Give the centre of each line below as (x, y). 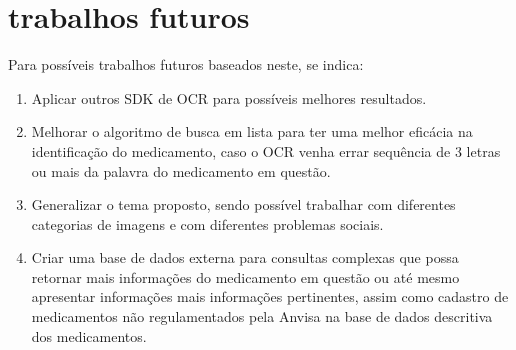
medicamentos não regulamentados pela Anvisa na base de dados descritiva (262, 316)
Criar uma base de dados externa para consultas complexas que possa (245, 257)
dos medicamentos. (89, 335)
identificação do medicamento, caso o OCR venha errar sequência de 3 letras (266, 150)
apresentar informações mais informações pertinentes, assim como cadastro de (270, 296)
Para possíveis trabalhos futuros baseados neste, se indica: (186, 64)
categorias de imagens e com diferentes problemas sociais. (207, 223)
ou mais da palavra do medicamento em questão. (181, 170)
